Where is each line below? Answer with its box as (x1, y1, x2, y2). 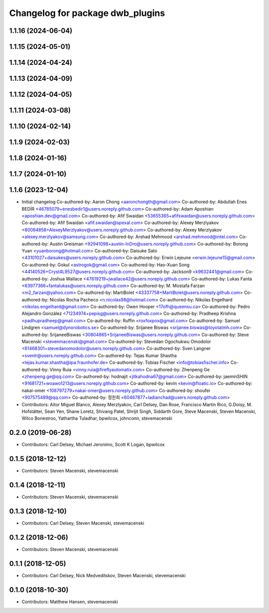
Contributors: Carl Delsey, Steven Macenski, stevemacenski (21, 520, 144, 526)
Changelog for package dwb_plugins (9, 7, 165, 18)
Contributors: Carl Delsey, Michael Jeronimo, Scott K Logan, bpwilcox (21, 442, 165, 448)
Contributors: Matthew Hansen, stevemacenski (21, 599, 118, 605)
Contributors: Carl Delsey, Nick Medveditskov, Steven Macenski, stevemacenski (21, 572, 186, 579)
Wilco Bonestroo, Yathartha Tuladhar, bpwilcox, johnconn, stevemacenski (21, 415, 173, 421)
